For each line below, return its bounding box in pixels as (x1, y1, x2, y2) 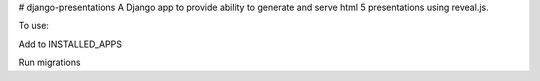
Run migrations (18, 56, 81, 69)
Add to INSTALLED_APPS (18, 38, 122, 50)
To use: (18, 20, 50, 32)
